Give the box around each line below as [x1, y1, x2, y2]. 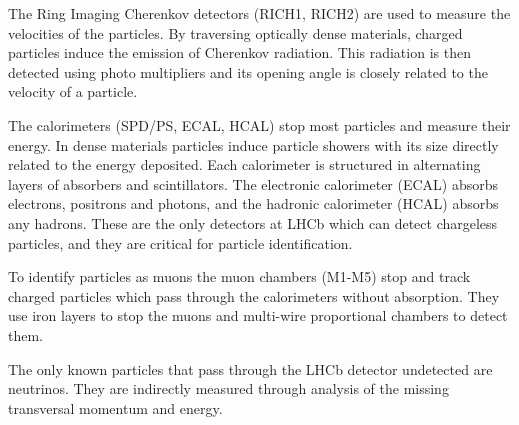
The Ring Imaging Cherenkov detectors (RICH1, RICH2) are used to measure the [8, 3, 511, 23]
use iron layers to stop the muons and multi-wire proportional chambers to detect [8, 305, 508, 326]
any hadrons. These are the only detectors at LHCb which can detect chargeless [8, 212, 498, 233]
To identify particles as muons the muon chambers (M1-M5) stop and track [8, 266, 471, 287]
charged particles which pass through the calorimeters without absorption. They [8, 285, 500, 306]
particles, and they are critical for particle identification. [8, 232, 353, 253]
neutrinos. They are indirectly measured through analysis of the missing [8, 378, 449, 399]
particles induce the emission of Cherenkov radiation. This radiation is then [8, 42, 471, 63]
